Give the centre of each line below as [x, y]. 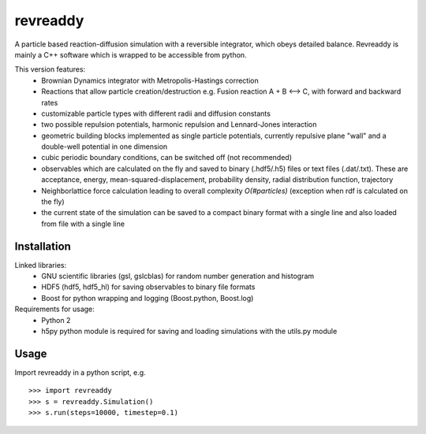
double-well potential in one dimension [105, 147]
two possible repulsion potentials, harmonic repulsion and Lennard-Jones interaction [179, 124]
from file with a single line [83, 224]
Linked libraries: [41, 265]
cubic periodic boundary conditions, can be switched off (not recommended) [166, 158]
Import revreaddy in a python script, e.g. [80, 372]
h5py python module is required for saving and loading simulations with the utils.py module [189, 332]
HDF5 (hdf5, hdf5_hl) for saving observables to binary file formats [148, 287]
